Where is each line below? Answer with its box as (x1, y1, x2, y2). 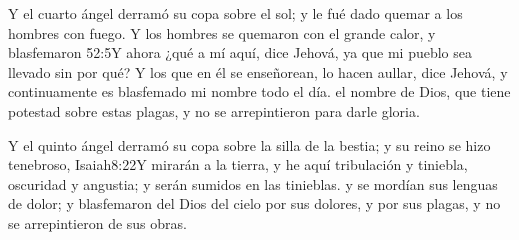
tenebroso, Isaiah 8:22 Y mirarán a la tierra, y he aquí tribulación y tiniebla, (8, 154, 468, 175)
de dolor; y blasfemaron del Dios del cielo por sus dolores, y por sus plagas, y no (8, 193, 501, 214)
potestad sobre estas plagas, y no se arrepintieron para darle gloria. (8, 100, 420, 121)
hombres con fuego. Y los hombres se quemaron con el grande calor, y (8, 22, 436, 43)
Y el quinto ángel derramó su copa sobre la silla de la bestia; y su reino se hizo (8, 134, 491, 155)
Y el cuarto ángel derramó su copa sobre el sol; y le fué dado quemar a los (8, 3, 463, 23)
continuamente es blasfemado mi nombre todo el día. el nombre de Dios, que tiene (8, 81, 511, 102)
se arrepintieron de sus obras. (8, 212, 187, 233)
